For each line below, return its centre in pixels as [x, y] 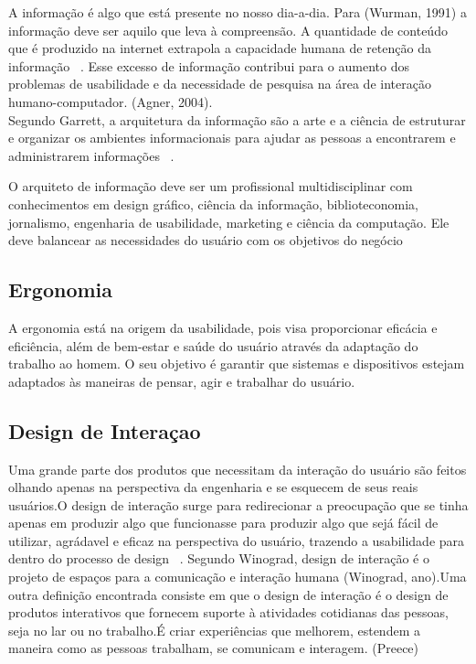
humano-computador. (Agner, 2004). [111, 101]
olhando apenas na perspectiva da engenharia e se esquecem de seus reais [213, 487]
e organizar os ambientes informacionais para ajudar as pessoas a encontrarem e [232, 138]
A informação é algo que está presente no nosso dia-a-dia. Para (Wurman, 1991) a [238, 12]
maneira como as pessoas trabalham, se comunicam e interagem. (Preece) [214, 648]
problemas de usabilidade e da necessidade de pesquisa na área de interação [220, 84]
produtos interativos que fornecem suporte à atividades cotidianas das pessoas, [228, 612]
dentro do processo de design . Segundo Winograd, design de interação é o [219, 558]
